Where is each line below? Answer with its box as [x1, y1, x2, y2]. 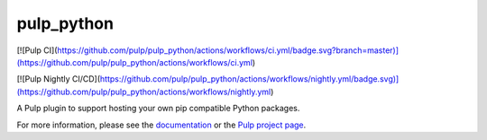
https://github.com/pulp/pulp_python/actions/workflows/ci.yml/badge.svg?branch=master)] [57, 45, 400, 56]
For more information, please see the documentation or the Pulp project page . [16, 119, 307, 130]
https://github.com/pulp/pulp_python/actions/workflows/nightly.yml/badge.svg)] [99, 74, 400, 84]
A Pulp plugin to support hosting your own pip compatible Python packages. [16, 103, 300, 114]
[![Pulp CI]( [16, 45, 58, 56]
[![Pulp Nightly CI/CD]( [16, 74, 101, 84]
